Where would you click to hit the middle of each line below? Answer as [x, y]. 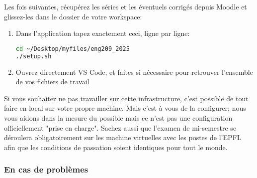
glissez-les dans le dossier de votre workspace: [73, 16]
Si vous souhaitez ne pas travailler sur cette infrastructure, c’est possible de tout [126, 98]
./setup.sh [34, 56]
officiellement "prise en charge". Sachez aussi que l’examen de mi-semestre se [120, 127]
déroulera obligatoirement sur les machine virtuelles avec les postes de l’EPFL [123, 137]
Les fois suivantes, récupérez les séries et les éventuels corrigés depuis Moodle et [126, 6]
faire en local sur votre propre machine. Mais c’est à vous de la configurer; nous [125, 108]
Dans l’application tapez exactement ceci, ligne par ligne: [103, 33]
